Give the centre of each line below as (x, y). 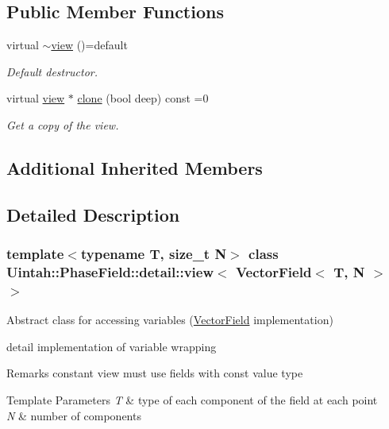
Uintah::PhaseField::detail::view (110, 271)
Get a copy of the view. (63, 124)
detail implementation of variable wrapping (112, 346)
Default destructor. (52, 71)
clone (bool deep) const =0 (143, 98)
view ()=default (89, 45)
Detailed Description (93, 214)
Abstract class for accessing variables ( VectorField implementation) (170, 320)
